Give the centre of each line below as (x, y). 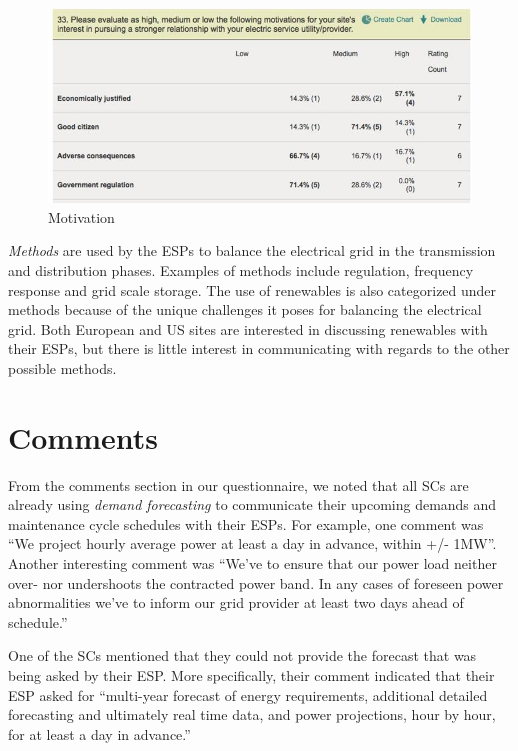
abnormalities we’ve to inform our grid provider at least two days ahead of (236, 602)
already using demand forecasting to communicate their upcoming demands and (252, 504)
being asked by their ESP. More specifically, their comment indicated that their (251, 674)
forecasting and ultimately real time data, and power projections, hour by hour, (252, 714)
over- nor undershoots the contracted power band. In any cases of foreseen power (256, 582)
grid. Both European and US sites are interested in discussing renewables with (248, 328)
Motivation (81, 216)
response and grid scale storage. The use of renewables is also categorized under (252, 289)
